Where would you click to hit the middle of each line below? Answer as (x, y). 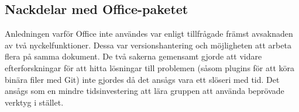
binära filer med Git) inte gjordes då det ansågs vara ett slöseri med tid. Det (142, 79)
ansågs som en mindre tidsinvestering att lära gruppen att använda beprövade (145, 91)
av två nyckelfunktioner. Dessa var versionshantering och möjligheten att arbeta (148, 45)
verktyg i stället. (34, 102)
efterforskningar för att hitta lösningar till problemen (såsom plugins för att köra (150, 67)
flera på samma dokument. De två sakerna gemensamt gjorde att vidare (133, 56)
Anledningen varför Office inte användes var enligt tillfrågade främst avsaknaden (149, 34)
